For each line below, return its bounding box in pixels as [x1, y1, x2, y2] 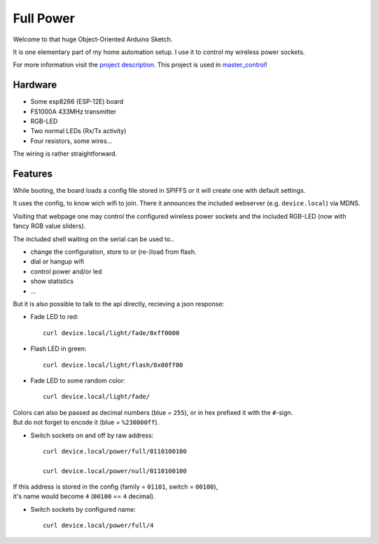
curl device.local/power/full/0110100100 [43, 447, 187, 455]
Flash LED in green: [30, 344, 87, 353]
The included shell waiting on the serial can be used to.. [13, 235, 174, 243]
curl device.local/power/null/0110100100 [43, 467, 187, 475]
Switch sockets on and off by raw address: [30, 431, 154, 440]
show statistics [30, 277, 73, 285]
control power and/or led [30, 267, 102, 276]
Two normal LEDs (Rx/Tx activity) [30, 127, 127, 135]
